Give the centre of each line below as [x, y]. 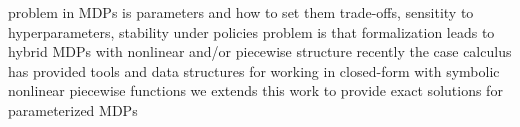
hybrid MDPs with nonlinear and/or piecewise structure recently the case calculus [260, 51]
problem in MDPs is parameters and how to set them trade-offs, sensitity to [241, 12]
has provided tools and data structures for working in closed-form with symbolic [254, 70]
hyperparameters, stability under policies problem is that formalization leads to [251, 31]
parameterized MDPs [73, 109]
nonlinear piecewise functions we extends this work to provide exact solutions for [255, 90]
